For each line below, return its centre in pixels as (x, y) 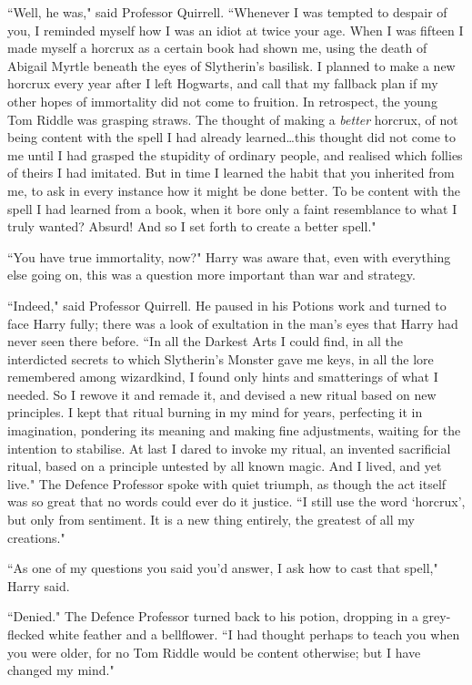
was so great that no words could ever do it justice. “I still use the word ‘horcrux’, (236, 501)
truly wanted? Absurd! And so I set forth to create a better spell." (192, 226)
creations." (36, 537)
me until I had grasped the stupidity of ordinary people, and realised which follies (235, 154)
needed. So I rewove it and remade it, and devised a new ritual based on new (222, 394)
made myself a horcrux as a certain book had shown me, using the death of (217, 48)
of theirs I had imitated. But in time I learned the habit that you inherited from (231, 173)
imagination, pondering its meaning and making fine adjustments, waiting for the (234, 430)
